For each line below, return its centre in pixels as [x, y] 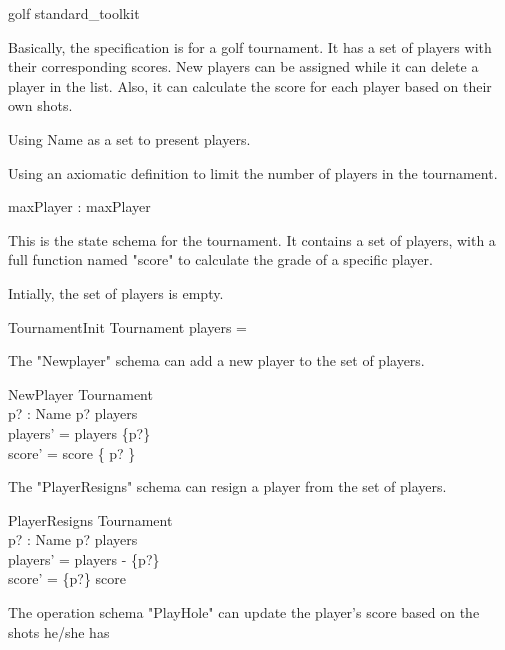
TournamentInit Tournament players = [128, 326]
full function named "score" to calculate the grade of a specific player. [220, 259]
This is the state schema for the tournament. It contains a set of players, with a [252, 239]
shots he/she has [59, 631]
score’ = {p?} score [67, 578]
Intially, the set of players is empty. [116, 292]
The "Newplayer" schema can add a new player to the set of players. [216, 360]
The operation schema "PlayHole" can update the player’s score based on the [244, 612]
